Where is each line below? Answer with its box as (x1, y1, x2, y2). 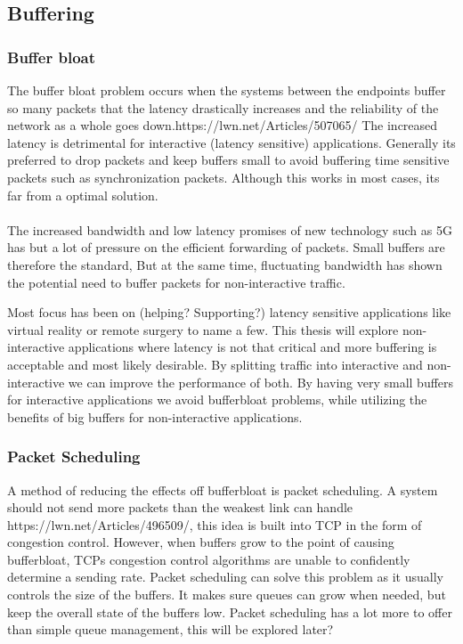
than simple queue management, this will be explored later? (7, 620, 334, 639)
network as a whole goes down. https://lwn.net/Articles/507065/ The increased (7, 116, 438, 135)
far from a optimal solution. (7, 185, 158, 204)
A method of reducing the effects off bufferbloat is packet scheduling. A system (7, 480, 438, 499)
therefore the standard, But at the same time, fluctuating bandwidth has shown (7, 255, 443, 273)
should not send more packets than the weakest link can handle (7, 498, 353, 517)
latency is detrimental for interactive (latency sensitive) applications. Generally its (7, 133, 456, 151)
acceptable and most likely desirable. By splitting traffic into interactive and (7, 355, 423, 373)
